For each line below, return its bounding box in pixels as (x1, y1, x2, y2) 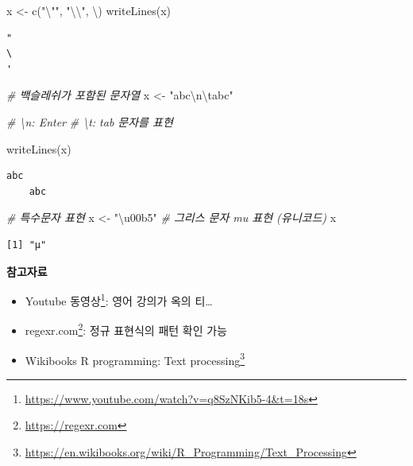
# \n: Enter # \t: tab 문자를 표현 (6, 113, 173, 130)
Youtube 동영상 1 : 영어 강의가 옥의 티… (25, 290, 213, 309)
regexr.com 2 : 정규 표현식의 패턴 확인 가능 (25, 320, 227, 339)
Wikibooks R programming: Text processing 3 (25, 349, 245, 368)
